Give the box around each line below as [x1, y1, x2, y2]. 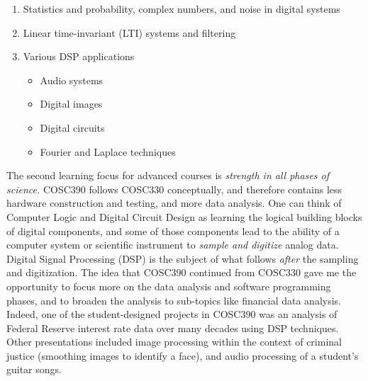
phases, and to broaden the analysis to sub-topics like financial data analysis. [6, 292, 342, 307]
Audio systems [40, 72, 104, 87]
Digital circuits [40, 120, 105, 135]
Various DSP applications [23, 49, 135, 64]
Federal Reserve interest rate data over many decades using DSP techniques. [6, 320, 339, 335]
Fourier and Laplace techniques [40, 144, 176, 159]
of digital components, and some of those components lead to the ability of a [6, 223, 340, 238]
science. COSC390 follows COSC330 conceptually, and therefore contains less [6, 181, 342, 196]
